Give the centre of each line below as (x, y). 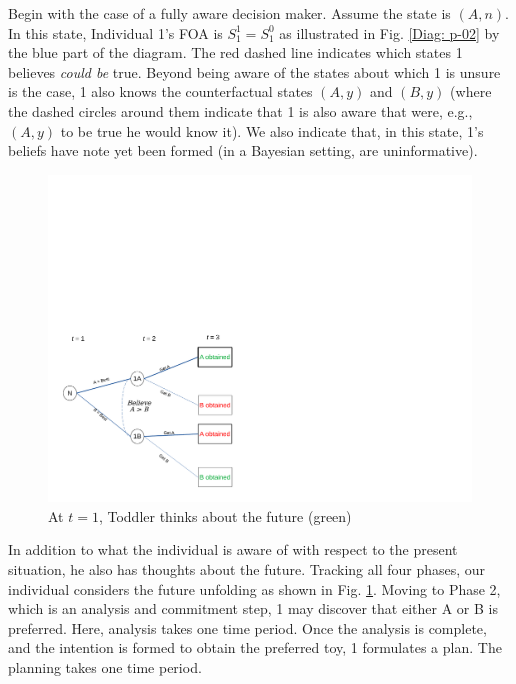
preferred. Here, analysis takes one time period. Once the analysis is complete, (247, 627)
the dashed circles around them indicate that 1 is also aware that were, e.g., (240, 110)
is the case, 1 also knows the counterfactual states (160, 91)
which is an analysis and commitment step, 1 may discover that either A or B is (253, 608)
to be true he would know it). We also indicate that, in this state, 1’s (272, 130)
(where (471, 91)
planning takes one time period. (105, 667)
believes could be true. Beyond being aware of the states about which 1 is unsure (254, 71)
